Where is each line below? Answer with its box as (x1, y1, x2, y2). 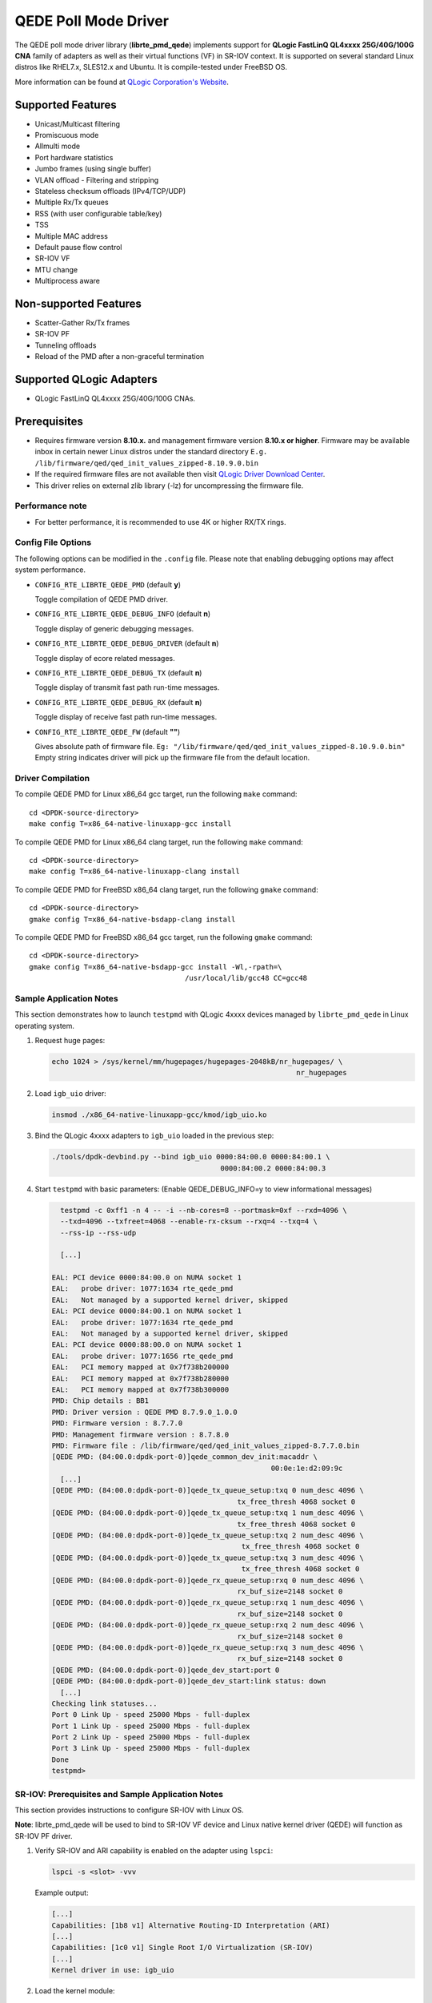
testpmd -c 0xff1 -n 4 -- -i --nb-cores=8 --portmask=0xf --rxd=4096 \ (60, 1206, 347, 1215)
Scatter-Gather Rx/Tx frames (34, 318, 130, 328)
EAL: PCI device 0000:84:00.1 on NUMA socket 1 (51, 1307, 242, 1316)
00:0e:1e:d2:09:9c (270, 1463, 343, 1473)
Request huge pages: (34, 1036, 106, 1046)
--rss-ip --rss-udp (60, 1228, 137, 1237)
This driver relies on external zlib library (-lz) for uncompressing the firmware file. (34, 481, 304, 490)
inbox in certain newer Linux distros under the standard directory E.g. (34, 447, 268, 457)
